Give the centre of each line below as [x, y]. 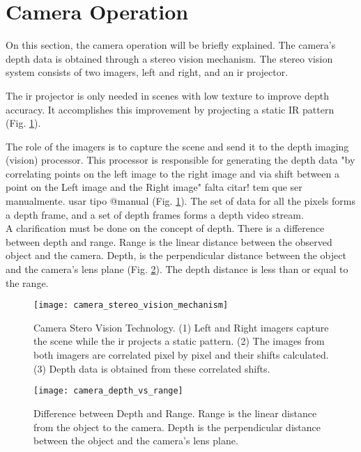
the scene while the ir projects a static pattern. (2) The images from [179, 341]
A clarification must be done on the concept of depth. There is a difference [165, 228]
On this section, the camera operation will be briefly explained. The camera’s [171, 45]
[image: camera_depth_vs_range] [108, 391]
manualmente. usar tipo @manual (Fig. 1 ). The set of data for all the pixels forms [180, 201]
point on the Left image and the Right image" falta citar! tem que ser [154, 187]
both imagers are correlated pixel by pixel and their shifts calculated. [181, 355]
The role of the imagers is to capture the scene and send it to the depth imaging [177, 146]
